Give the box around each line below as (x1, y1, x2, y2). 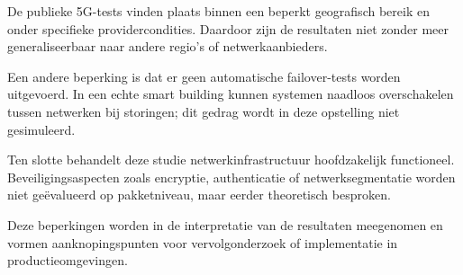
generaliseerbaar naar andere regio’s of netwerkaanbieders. (7, 37, 328, 56)
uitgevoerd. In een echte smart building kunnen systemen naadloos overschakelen (7, 84, 454, 103)
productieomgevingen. (7, 251, 128, 270)
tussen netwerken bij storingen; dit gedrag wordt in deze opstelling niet (7, 102, 400, 120)
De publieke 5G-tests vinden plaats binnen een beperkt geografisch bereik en (7, 2, 430, 20)
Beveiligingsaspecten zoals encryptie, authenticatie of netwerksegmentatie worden (7, 167, 456, 186)
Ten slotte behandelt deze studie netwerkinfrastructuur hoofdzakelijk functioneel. (7, 150, 455, 169)
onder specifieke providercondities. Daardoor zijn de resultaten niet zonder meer (7, 19, 449, 38)
